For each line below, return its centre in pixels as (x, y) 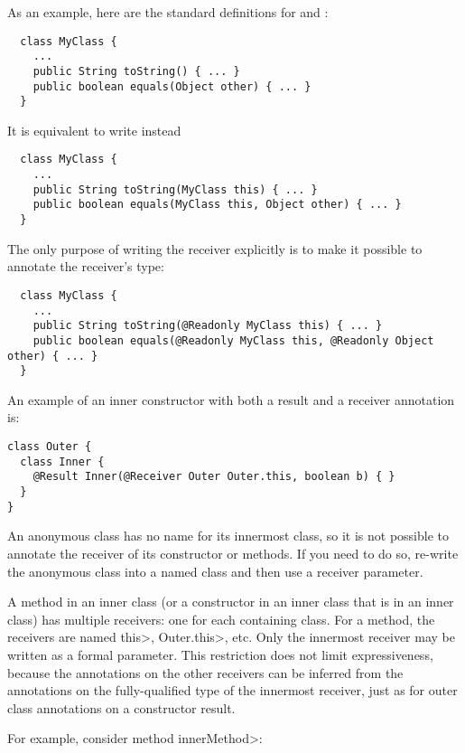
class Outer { (50, 447)
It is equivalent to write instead (94, 130)
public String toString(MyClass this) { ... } (175, 189)
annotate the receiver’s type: (86, 266)
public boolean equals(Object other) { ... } (172, 86)
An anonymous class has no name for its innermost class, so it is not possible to (228, 536)
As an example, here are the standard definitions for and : (168, 12)
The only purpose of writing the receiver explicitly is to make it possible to (215, 248)
